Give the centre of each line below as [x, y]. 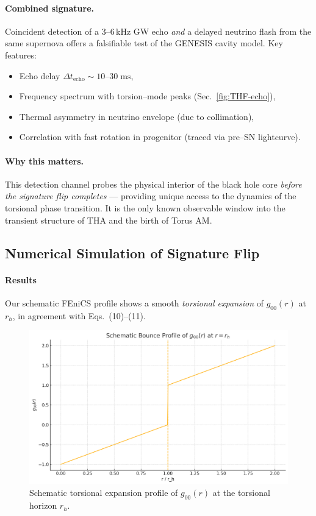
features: [21, 55]
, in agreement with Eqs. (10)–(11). [79, 315]
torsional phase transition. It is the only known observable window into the [145, 207]
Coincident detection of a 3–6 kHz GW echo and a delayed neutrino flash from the [158, 31]
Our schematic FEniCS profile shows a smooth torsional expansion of [134, 302]
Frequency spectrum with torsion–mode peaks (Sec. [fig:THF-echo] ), [147, 96]
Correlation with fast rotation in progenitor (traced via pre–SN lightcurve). [160, 137]
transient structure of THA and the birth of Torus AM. [109, 220]
